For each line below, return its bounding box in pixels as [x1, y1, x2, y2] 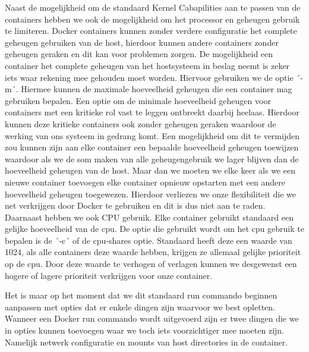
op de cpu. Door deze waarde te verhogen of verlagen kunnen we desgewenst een [5, 257, 297, 270]
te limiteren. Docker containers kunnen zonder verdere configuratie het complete [5, 24, 297, 37]
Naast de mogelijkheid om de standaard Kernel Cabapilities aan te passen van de [5, 1, 301, 13]
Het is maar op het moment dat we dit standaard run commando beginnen [5, 289, 278, 301]
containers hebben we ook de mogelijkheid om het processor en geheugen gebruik [5, 12, 300, 25]
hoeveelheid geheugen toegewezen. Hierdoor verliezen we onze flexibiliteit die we [5, 187, 297, 200]
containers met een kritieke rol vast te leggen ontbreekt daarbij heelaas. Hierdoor [5, 106, 299, 118]
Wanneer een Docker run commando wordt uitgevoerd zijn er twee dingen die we [5, 312, 299, 325]
